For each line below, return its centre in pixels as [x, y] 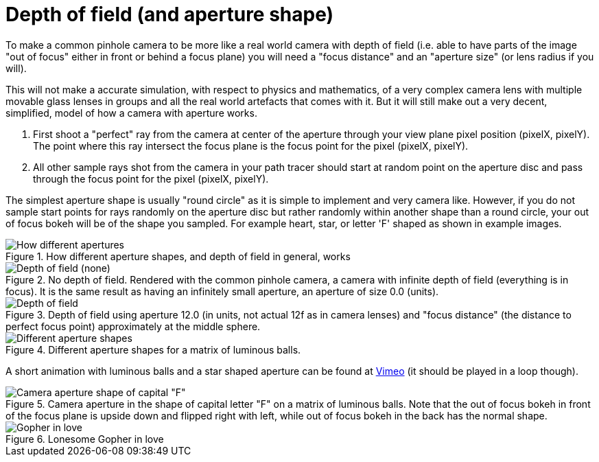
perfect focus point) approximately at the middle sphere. [133, 326]
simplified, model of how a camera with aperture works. [131, 113]
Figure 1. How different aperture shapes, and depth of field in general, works [178, 256]
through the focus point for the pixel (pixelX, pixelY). [151, 178]
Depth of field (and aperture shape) [170, 14]
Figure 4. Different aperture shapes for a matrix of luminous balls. [153, 349]
